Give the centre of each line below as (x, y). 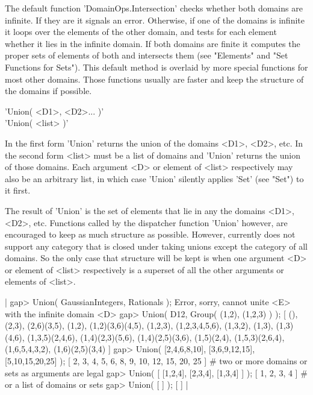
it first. (18, 190)
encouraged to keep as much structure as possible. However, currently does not (150, 234)
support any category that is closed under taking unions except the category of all (156, 246)
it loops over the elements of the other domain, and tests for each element (141, 32)
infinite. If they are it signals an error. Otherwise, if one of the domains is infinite (155, 20)
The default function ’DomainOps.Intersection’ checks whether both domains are (154, 8)
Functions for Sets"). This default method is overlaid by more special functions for (156, 67)
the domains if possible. (48, 91)
